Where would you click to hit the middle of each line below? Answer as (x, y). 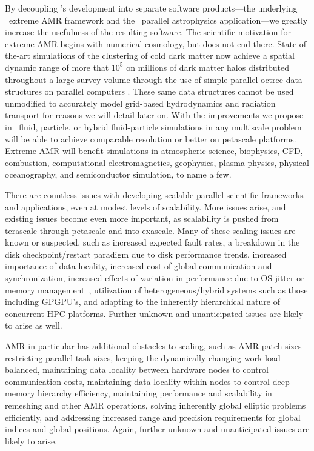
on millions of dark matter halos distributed (208, 67)
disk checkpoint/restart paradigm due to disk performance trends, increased (146, 254)
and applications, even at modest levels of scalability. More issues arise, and (145, 206)
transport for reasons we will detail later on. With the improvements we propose (154, 115)
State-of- (293, 43)
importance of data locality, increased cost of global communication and (139, 266)
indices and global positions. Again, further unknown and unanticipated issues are (157, 429)
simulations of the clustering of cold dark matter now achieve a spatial (164, 55)
